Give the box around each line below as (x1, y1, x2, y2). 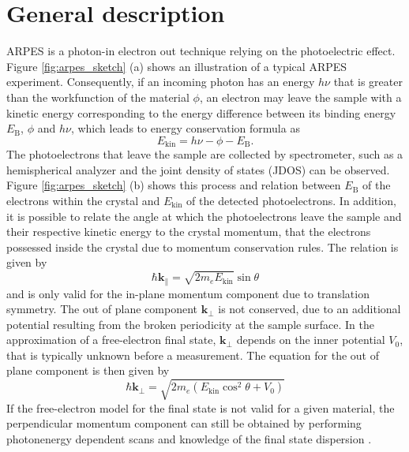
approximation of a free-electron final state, (6, 331, 216, 348)
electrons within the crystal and (6, 192, 160, 208)
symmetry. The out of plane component (6, 301, 198, 317)
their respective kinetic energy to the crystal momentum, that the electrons (6, 223, 371, 240)
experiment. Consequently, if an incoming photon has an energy (6, 73, 315, 90)
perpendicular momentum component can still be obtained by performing (6, 415, 362, 431)
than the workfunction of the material (6, 88, 189, 105)
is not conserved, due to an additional (218, 301, 401, 317)
